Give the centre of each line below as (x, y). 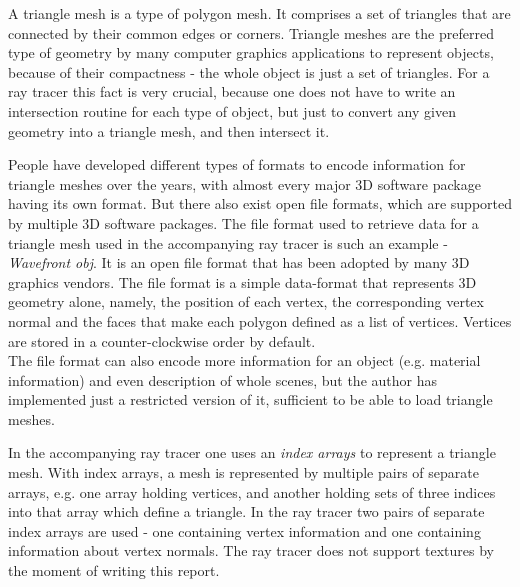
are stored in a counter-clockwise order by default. (162, 340)
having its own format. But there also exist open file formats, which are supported (260, 203)
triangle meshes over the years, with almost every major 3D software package (244, 183)
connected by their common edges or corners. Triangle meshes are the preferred (251, 32)
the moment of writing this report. (114, 570)
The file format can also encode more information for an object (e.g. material (244, 360)
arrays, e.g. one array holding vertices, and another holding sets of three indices (252, 491)
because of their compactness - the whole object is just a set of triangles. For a (249, 71)
